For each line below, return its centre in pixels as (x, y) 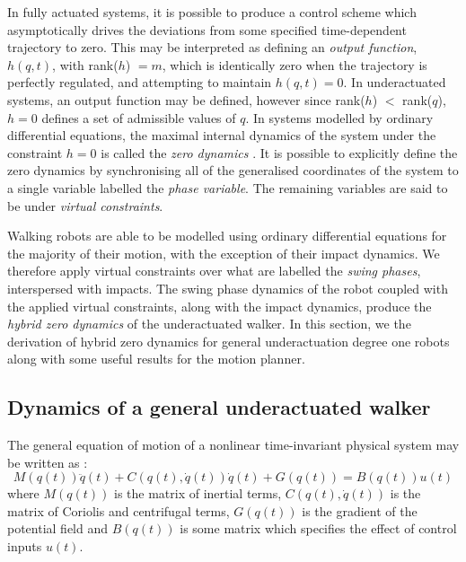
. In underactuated (395, 82)
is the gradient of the (360, 510)
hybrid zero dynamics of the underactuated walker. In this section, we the (209, 324)
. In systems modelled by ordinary (339, 117)
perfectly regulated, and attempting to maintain (140, 82)
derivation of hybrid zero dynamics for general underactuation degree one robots (229, 341)
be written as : (48, 462)
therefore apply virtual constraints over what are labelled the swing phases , (214, 271)
